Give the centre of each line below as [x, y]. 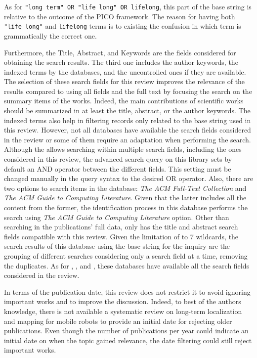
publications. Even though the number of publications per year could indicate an [126, 331]
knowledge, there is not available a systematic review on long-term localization [123, 311]
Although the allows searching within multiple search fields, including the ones [123, 149]
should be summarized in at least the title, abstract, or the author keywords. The [127, 111]
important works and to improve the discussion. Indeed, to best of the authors [123, 301]
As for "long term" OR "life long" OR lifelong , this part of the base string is [128, 6]
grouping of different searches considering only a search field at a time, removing [126, 255]
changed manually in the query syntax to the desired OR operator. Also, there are [128, 178]
